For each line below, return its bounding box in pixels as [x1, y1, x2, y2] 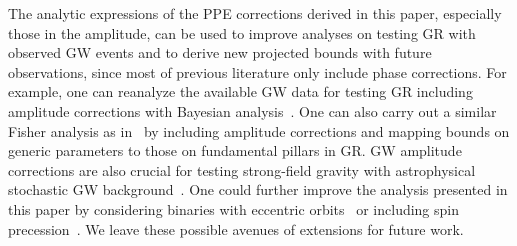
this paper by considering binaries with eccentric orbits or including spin [8, 198, 460, 219]
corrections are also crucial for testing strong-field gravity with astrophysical [8, 159, 476, 180]
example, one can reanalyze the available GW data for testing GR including [8, 81, 473, 102]
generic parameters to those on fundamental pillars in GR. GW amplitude [8, 140, 462, 161]
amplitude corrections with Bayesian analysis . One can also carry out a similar [8, 100, 497, 121]
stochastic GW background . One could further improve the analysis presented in [8, 179, 508, 200]
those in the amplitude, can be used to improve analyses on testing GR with [8, 22, 476, 43]
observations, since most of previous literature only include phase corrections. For [8, 61, 507, 82]
